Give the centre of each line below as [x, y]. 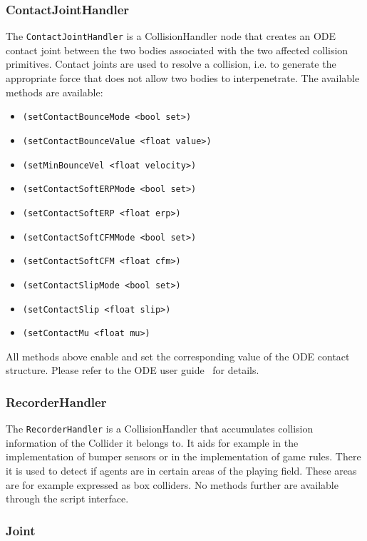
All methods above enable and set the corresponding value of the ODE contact [178, 356]
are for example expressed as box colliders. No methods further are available [172, 484]
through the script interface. [67, 499]
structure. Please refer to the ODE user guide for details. [133, 370]
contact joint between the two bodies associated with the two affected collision [177, 50]
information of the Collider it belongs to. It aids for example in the [152, 442]
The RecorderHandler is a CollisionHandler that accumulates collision [160, 429]
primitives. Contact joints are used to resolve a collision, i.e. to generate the [171, 64]
